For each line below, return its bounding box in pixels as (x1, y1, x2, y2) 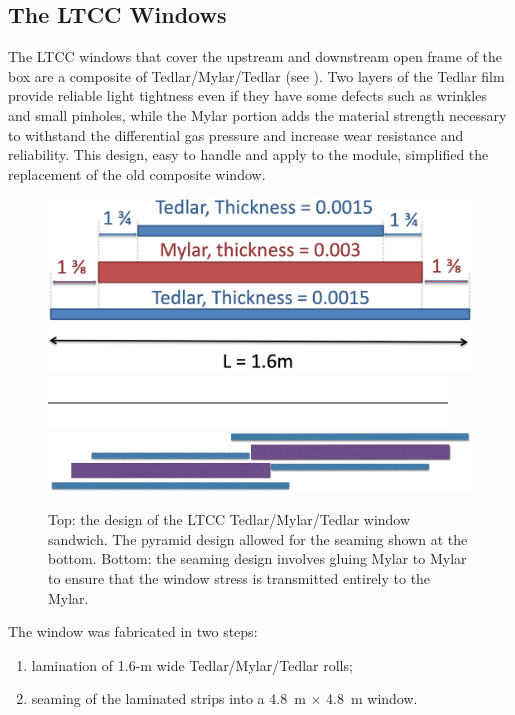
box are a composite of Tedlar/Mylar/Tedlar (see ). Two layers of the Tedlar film (8, 65, 505, 86)
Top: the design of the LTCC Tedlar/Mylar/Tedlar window (48, 509, 411, 530)
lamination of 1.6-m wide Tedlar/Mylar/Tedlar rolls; (31, 654, 353, 675)
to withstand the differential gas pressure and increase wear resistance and (8, 124, 464, 145)
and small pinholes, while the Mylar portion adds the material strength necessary (8, 104, 507, 125)
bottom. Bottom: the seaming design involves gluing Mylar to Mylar (48, 548, 467, 569)
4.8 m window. (326, 688, 418, 709)
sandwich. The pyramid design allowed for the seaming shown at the (48, 528, 468, 549)
